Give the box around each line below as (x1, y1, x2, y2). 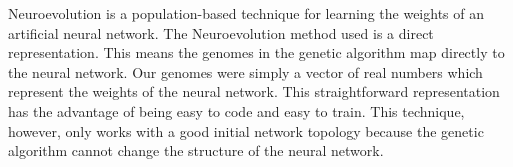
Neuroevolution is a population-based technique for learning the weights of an (8, 3, 484, 23)
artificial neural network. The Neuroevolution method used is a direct (8, 22, 434, 43)
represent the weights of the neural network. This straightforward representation (8, 81, 500, 102)
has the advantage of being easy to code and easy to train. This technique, (8, 100, 465, 121)
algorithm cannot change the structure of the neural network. (8, 140, 384, 161)
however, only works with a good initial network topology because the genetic (8, 120, 484, 141)
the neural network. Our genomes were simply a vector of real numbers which (8, 61, 483, 82)
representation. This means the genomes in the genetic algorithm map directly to (8, 42, 505, 63)
